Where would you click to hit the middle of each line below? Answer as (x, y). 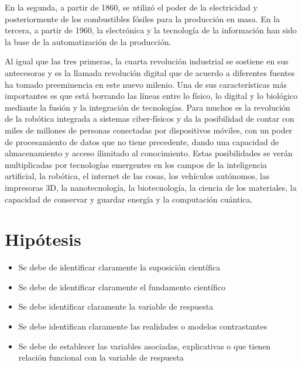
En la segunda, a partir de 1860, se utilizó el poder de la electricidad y (131, 7)
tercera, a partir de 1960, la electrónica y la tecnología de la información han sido (151, 30)
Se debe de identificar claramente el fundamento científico (122, 287)
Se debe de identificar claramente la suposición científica (119, 267)
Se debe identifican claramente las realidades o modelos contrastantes (143, 326)
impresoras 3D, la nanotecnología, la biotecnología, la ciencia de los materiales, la (151, 187)
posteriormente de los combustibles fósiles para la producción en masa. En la (143, 18)
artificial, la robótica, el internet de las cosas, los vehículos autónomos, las (137, 176)
